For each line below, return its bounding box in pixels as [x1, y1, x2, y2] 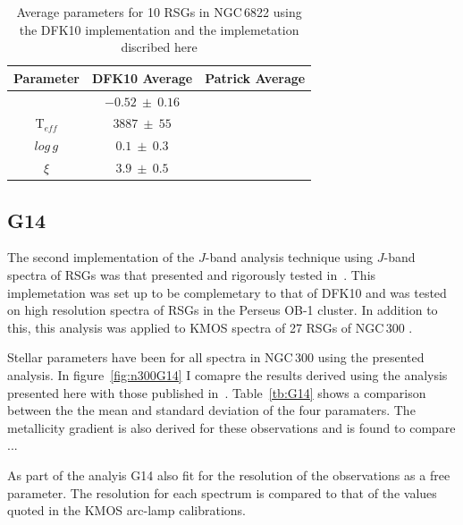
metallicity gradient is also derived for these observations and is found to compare [7, 418, 456, 436]
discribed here [121, 38, 198, 56]
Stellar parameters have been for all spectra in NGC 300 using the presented [7, 348, 425, 367]
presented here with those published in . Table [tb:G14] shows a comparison [7, 383, 426, 402]
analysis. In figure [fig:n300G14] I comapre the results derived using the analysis [7, 366, 448, 385]
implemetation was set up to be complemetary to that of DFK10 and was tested [7, 283, 447, 301]
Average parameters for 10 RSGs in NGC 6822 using [16, 3, 302, 21]
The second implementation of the [7, 248, 195, 267]
